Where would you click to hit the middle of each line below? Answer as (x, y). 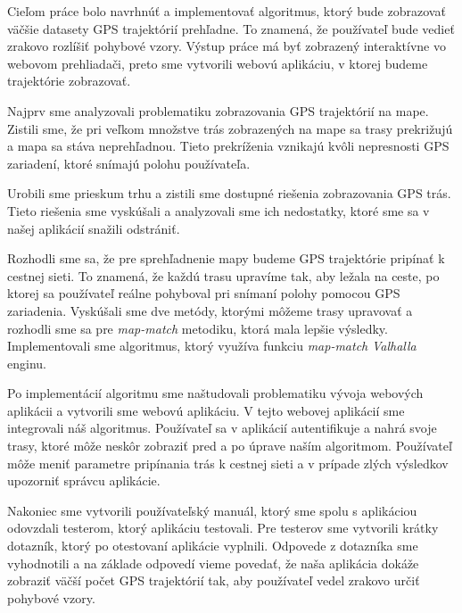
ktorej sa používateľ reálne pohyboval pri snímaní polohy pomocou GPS (204, 293)
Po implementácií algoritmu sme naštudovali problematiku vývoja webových (215, 393)
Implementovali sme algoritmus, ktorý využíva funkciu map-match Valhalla (212, 346)
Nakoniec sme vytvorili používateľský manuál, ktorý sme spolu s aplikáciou (212, 510)
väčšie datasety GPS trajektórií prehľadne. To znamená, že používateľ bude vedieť (231, 28)
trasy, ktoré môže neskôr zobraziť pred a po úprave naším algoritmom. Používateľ (230, 446)
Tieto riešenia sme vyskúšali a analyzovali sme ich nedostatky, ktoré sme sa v (219, 210)
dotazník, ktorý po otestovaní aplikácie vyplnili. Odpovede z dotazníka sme (213, 546)
